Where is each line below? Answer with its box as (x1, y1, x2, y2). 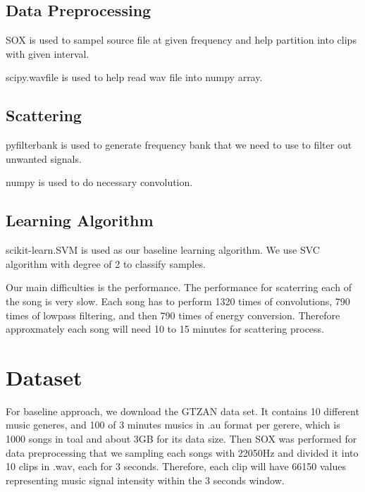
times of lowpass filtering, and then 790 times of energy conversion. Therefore (6, 307, 340, 322)
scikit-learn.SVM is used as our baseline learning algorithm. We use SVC (6, 242, 320, 257)
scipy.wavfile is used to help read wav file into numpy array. (6, 70, 263, 85)
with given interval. (6, 46, 89, 61)
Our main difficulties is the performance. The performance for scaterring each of (6, 280, 352, 295)
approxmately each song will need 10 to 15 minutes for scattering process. (6, 321, 325, 336)
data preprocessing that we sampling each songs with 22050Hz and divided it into (6, 445, 359, 460)
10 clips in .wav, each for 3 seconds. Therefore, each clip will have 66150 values (6, 459, 346, 474)
